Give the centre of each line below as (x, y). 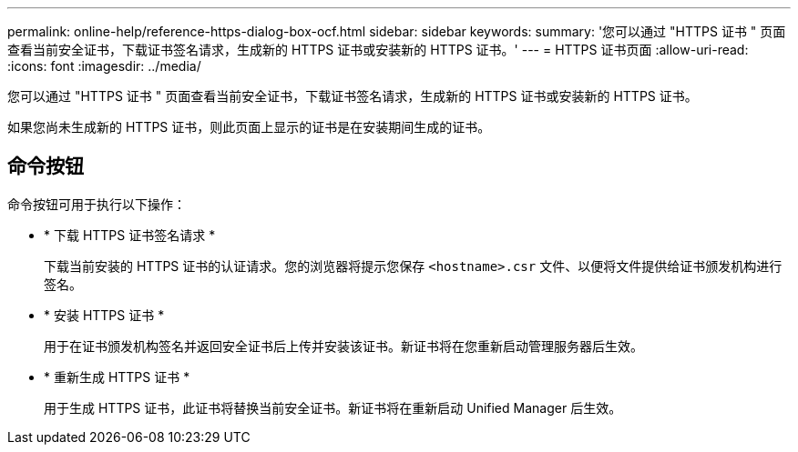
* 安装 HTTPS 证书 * (104, 315)
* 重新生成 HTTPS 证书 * (117, 377)
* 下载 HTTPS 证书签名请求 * (130, 235)
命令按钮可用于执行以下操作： (97, 204)
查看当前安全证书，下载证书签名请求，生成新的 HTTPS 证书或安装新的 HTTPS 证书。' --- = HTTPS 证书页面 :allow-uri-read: (378, 50)
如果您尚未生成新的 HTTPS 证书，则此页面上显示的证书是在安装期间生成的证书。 (249, 127)
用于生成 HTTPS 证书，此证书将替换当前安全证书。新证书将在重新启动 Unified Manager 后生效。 (333, 407)
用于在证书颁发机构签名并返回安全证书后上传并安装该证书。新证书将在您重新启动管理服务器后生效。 (343, 346)
